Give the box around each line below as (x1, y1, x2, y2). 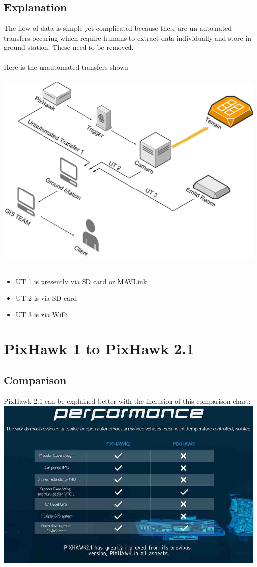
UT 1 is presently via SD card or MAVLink (15, 276, 147, 286)
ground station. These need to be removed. (4, 42, 134, 52)
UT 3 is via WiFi (15, 309, 68, 320)
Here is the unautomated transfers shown (4, 61, 129, 72)
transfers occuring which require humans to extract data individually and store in (4, 32, 251, 43)
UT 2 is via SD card (15, 292, 77, 303)
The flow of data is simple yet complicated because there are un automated (4, 23, 232, 33)
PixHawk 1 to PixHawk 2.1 (4, 338, 195, 359)
